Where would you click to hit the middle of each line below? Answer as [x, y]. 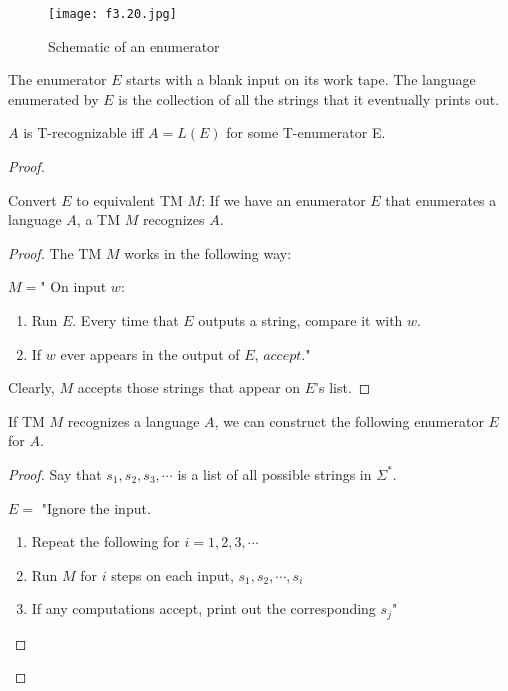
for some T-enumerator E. [306, 132]
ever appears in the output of [150, 353]
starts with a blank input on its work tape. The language [301, 79]
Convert [32, 199]
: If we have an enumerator [283, 199]
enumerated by [53, 98]
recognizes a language [133, 420]
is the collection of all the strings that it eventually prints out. [309, 98]
